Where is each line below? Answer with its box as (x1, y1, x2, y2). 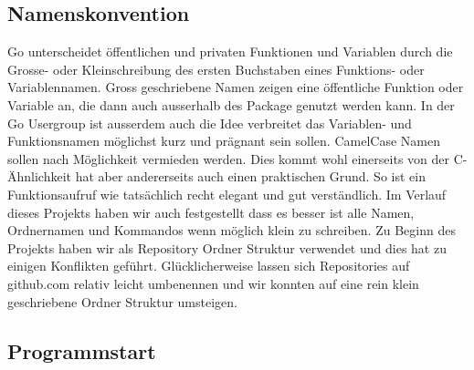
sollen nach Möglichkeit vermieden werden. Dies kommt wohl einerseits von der (7, 149, 449, 168)
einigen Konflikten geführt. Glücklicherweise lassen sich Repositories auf (7, 256, 410, 275)
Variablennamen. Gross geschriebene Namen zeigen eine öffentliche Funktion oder (7, 77, 464, 97)
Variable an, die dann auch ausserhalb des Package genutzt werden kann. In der (7, 95, 455, 114)
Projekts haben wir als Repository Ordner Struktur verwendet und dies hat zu (7, 238, 447, 257)
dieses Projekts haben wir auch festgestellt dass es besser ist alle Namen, (7, 202, 415, 221)
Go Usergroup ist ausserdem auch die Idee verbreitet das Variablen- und (7, 113, 412, 132)
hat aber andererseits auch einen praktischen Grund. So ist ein (75, 167, 426, 186)
